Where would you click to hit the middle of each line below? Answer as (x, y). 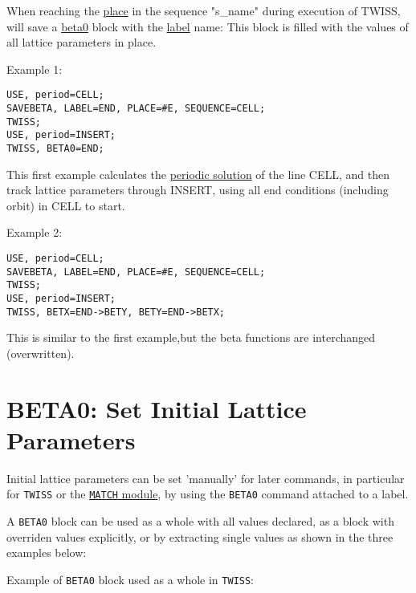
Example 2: (35, 232)
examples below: (47, 552)
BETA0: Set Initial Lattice (157, 408)
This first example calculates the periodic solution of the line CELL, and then (198, 174)
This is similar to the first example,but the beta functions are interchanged (191, 337)
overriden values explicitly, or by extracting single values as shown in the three (200, 536)
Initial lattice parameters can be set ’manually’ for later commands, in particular (206, 478)
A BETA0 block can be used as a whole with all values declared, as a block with (200, 521)
